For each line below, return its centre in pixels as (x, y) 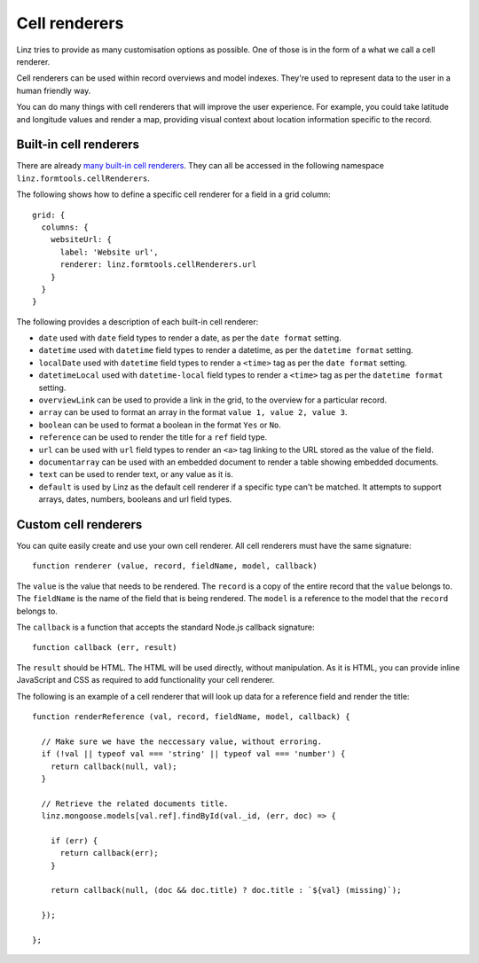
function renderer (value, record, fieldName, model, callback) (175, 566)
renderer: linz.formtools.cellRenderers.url (158, 265)
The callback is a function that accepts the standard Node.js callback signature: (165, 627)
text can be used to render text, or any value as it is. (136, 474)
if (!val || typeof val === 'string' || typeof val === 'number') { (193, 754)
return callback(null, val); (114, 766)
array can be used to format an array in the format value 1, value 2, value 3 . (193, 412)
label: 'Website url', (109, 252)
